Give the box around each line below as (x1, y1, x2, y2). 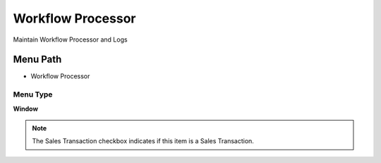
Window (13, 104, 39, 113)
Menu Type (13, 90, 53, 99)
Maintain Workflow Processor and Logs (13, 35, 128, 44)
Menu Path (13, 54, 62, 66)
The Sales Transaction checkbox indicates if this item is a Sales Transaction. (32, 137, 254, 145)
